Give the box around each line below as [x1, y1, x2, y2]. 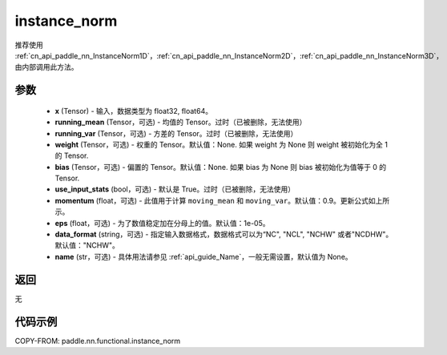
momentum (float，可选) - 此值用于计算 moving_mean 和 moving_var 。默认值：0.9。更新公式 [54, 196, 368, 205]
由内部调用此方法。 [14, 63, 79, 72]
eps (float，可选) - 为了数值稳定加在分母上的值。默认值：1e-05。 [54, 218, 270, 228]
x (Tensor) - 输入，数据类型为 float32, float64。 [54, 106, 212, 115]
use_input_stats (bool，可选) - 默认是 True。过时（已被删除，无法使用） [54, 184, 296, 194]
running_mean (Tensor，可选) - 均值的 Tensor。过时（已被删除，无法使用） [54, 117, 307, 127]
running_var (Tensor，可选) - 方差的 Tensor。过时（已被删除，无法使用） [54, 128, 298, 138]
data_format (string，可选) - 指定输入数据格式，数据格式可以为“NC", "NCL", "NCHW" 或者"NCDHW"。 [54, 229, 393, 240]
